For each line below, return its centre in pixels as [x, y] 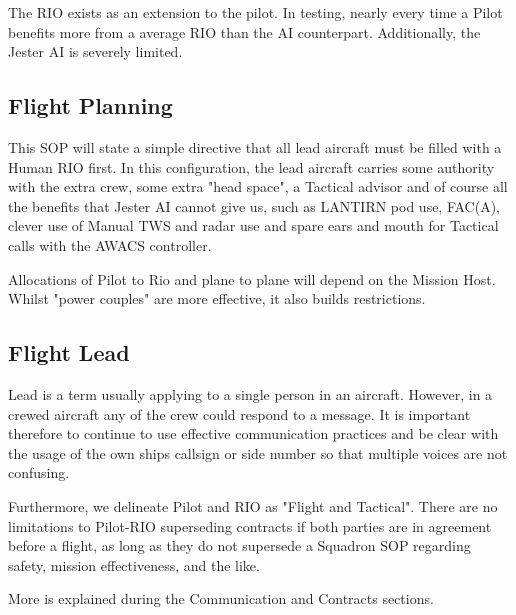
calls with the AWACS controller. [110, 244]
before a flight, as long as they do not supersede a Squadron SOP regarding [239, 545]
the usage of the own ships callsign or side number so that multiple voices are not [258, 452]
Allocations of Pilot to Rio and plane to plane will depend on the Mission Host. [252, 278]
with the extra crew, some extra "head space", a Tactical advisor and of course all [258, 186]
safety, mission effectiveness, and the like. [134, 564]
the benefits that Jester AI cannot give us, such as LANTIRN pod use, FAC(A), [254, 205]
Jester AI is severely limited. [95, 51]
